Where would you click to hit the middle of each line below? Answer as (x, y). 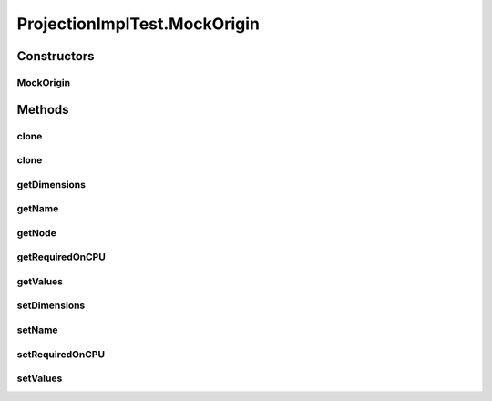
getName (38, 209)
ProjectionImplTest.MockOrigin (138, 24)
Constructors (56, 56)
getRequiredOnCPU (61, 257)
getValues (40, 281)
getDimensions (51, 184)
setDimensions (51, 305)
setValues (40, 378)
